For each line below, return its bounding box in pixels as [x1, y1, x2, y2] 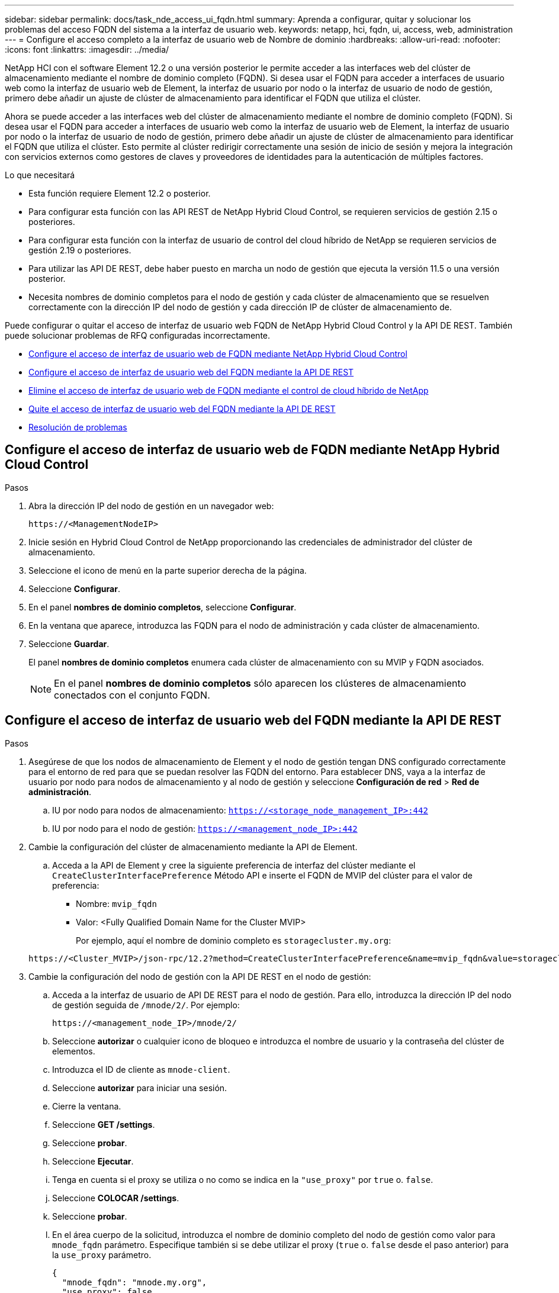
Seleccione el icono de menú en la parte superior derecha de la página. [28, 565, 307, 575]
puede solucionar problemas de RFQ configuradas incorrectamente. [5, 330, 271, 340]
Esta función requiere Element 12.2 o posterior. [28, 188, 211, 198]
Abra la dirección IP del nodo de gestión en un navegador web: [28, 500, 274, 511]
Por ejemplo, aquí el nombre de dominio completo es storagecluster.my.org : [76, 935, 391, 945]
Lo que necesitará [5, 170, 75, 180]
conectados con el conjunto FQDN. [54, 689, 210, 701]
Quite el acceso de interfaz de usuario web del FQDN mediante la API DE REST [28, 404, 336, 414]
